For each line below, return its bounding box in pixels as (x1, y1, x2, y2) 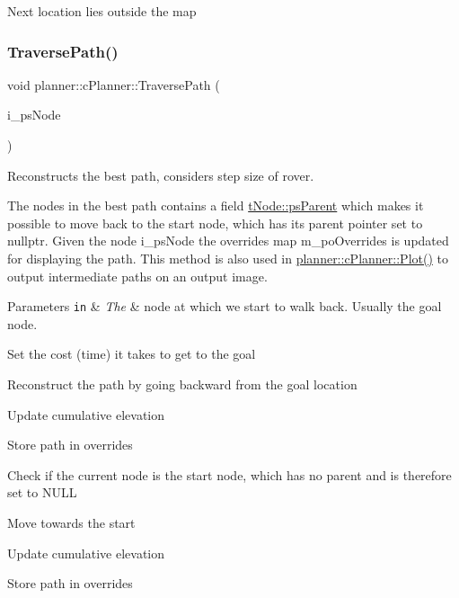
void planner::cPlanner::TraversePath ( (7, 75, 220, 94)
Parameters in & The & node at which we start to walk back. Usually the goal (7, 297, 442, 316)
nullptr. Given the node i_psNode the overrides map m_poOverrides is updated (7, 231, 449, 250)
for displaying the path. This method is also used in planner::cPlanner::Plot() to (7, 248, 448, 267)
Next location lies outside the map (7, 2, 197, 20)
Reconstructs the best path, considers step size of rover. (7, 165, 314, 184)
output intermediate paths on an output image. (7, 266, 268, 285)
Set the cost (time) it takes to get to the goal (7, 344, 256, 363)
